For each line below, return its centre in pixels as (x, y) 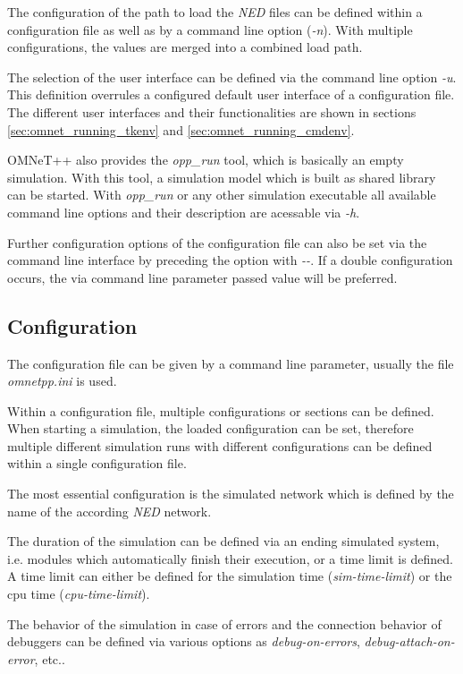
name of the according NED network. (109, 511)
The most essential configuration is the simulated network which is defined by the (231, 494)
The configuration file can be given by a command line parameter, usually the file (231, 363)
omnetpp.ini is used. (62, 381)
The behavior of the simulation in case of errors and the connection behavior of (224, 623)
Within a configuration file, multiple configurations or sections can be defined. (221, 410)
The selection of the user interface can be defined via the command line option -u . (232, 77)
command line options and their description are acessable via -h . (184, 212)
